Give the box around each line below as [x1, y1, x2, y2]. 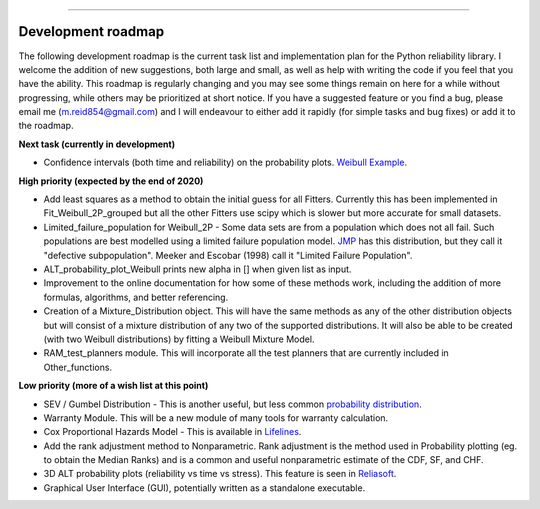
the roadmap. [18, 120, 74, 132]
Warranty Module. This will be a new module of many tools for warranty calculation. [43, 411, 389, 424]
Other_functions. [43, 361, 113, 373]
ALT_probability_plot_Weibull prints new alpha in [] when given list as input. [43, 263, 352, 275]
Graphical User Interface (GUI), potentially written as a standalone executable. [43, 481, 366, 494]
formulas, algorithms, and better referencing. [43, 291, 229, 303]
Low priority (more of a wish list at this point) [18, 380, 209, 392]
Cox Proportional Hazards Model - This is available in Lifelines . [43, 426, 302, 438]
